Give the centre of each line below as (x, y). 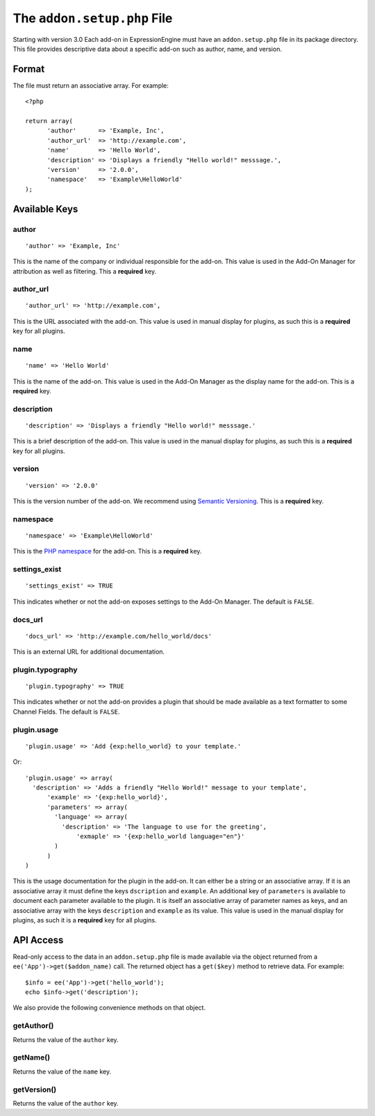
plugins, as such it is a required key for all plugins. (85, 920)
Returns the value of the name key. (62, 1071)
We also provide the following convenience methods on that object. (109, 1008)
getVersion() (35, 1090)
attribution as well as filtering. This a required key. (84, 271)
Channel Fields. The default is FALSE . (66, 712)
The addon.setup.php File (93, 18)
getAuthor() (33, 1025)
